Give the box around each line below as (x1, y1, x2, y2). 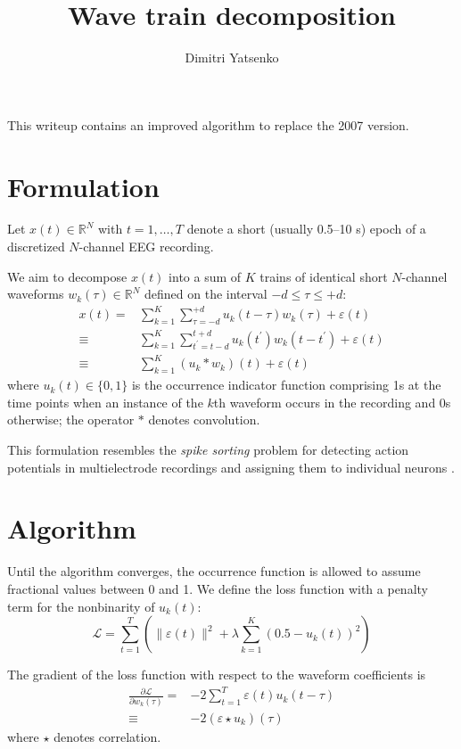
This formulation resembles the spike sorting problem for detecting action (7, 440, 409, 459)
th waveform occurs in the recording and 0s (213, 392, 451, 411)
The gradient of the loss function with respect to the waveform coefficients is (7, 665, 426, 684)
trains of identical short (259, 267, 388, 285)
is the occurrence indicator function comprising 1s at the (131, 375, 441, 394)
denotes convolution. (148, 410, 260, 429)
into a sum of (169, 267, 242, 285)
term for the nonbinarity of (7, 597, 155, 615)
